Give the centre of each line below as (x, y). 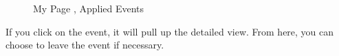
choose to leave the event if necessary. (85, 45)
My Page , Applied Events (89, 8)
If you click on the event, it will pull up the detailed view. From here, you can (170, 31)
